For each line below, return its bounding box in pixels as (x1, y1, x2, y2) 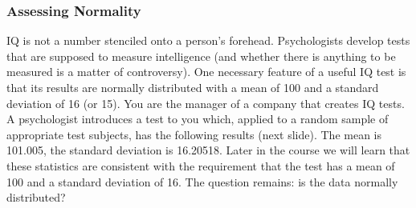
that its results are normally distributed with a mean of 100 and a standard (6, 79, 379, 95)
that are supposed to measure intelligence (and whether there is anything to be (6, 47, 396, 64)
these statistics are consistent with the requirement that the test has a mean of (6, 157, 395, 174)
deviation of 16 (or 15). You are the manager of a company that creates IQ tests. (6, 94, 405, 111)
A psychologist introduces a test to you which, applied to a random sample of (6, 110, 389, 127)
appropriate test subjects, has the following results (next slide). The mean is (6, 126, 381, 142)
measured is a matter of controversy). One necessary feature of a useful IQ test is (6, 63, 406, 80)
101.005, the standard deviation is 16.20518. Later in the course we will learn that (6, 142, 410, 158)
